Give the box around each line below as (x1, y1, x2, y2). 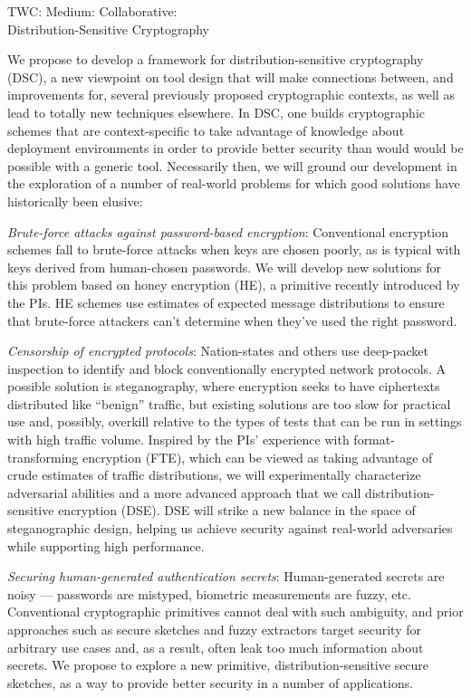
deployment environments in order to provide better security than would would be (7, 139, 464, 158)
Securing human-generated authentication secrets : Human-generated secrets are (7, 567, 445, 586)
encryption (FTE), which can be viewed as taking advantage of (82, 447, 433, 466)
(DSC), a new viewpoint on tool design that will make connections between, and (7, 67, 454, 86)
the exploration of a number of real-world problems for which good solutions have (7, 174, 460, 193)
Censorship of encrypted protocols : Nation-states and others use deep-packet (7, 341, 428, 360)
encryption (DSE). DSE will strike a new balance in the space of (58, 501, 416, 520)
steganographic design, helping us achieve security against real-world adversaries (7, 519, 453, 538)
